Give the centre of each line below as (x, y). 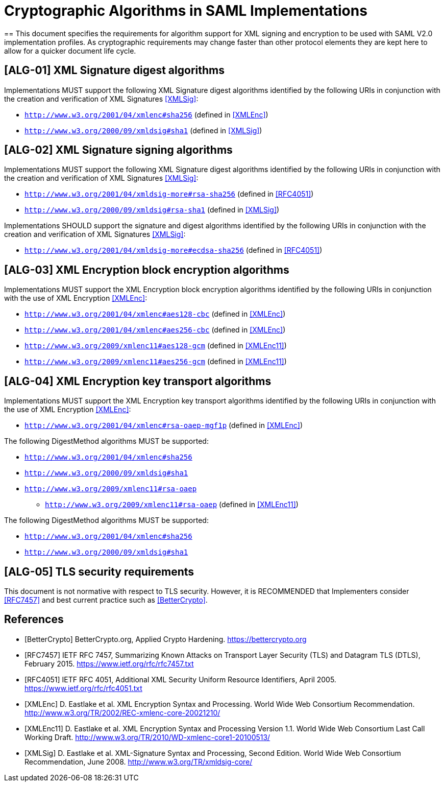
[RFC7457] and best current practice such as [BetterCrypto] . (106, 600)
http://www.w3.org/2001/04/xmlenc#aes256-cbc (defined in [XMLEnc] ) (155, 330)
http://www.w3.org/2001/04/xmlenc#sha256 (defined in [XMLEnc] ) (146, 114)
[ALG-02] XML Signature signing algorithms (118, 150)
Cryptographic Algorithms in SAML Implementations (186, 11)
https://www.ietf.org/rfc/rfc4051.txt (83, 688)
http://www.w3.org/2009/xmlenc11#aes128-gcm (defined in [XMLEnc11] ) (156, 346)
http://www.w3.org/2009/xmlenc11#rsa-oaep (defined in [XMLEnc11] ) (172, 505)
